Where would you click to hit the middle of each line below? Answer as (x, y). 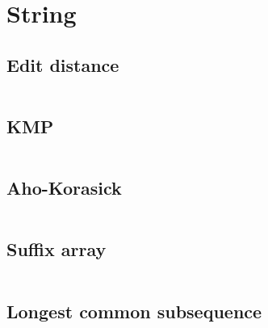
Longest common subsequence (134, 311)
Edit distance (63, 64)
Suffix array (57, 249)
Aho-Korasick (64, 188)
